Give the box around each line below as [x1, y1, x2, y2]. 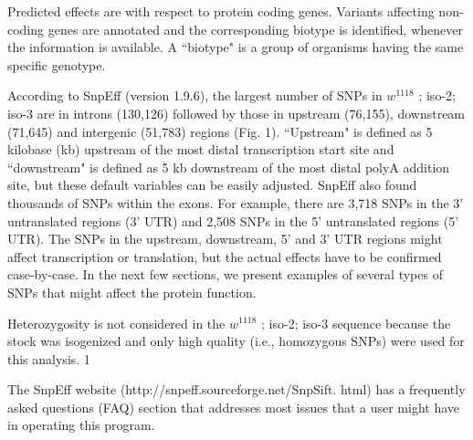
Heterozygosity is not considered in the [7, 313, 226, 332]
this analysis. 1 [7, 349, 90, 368]
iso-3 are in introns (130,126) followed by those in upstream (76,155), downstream [7, 103, 466, 122]
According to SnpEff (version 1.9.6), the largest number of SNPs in [7, 86, 383, 105]
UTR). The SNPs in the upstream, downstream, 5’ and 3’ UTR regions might [7, 229, 443, 248]
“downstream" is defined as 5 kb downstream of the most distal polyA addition [7, 157, 450, 176]
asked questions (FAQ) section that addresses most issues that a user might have [7, 397, 460, 416]
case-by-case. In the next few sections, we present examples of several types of [7, 265, 443, 284]
